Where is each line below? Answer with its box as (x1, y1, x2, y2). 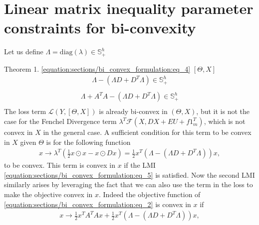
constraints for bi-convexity (4, 17, 196, 38)
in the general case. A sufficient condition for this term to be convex (43, 127, 252, 137)
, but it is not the (196, 106, 250, 116)
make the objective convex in (4, 189, 93, 200)
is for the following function (46, 136, 131, 147)
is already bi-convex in (99, 106, 168, 116)
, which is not (204, 116, 246, 126)
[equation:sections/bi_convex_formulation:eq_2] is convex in (4, 199, 191, 209)
